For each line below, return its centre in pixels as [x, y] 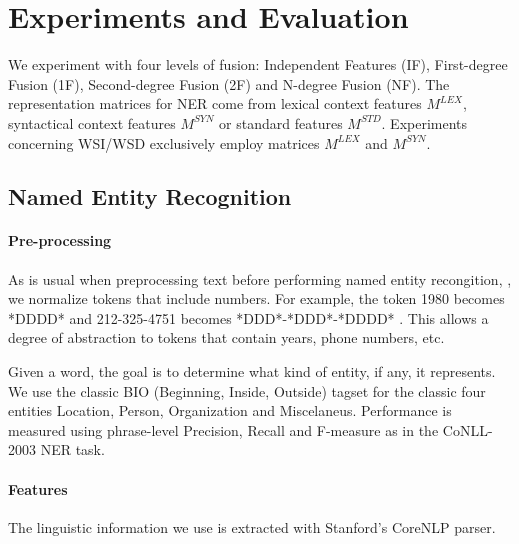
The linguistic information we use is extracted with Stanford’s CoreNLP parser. [252, 526]
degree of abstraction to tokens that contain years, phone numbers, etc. [226, 337]
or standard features [281, 122]
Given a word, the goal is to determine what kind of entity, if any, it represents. [252, 371]
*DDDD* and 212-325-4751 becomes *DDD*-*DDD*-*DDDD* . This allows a [248, 317]
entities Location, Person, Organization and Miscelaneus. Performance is [230, 410]
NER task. [72, 449]
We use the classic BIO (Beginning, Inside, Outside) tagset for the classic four [247, 390]
